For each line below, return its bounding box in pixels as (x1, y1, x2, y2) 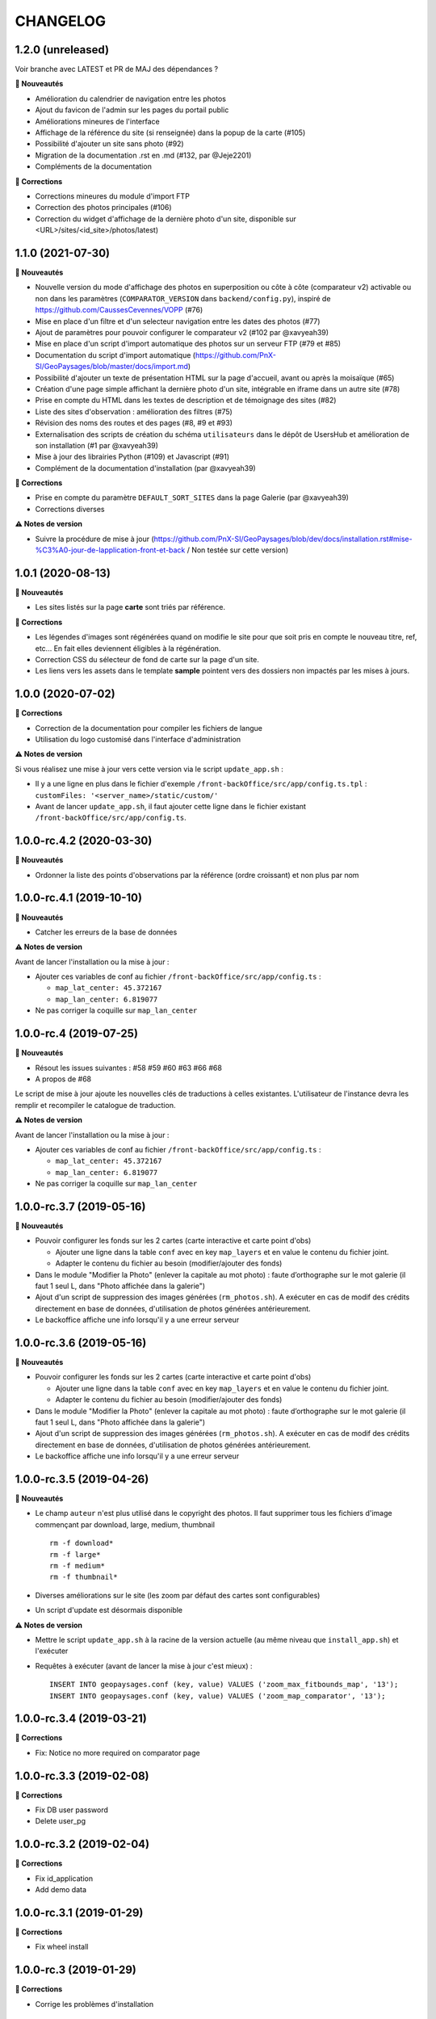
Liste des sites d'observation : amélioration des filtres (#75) (35, 406, 233, 416)
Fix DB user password (35, 1805, 109, 1815)
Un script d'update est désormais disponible (35, 1606, 183, 1615)
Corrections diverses (35, 504, 105, 514)
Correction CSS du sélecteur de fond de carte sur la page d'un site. (35, 654, 260, 664)
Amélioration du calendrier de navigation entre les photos (35, 94, 226, 103)
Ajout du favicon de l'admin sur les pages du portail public (35, 105, 229, 115)
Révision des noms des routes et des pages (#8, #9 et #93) (35, 418, 233, 428)
